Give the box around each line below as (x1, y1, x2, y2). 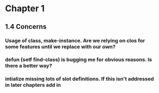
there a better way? (5, 62, 52, 69)
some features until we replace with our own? (5, 43, 116, 50)
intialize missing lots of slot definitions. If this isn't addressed (5, 75, 154, 82)
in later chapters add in (5, 82, 61, 89)
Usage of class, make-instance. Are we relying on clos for (5, 37, 145, 44)
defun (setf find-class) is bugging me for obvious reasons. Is (5, 56, 152, 63)
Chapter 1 (5, 3, 45, 14)
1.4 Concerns (5, 23, 47, 31)
